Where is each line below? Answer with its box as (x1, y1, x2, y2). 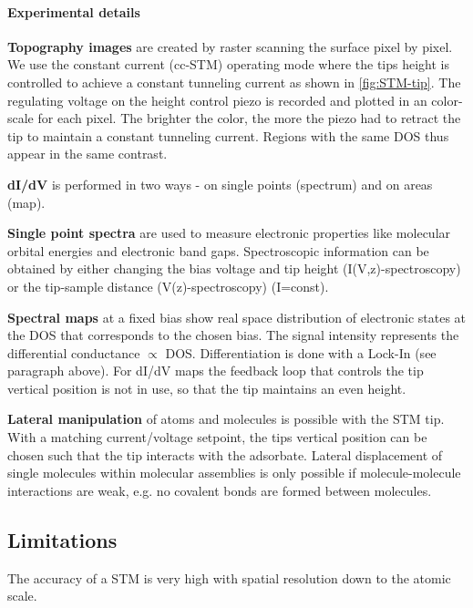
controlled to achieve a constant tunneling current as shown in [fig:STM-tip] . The (7, 72, 461, 91)
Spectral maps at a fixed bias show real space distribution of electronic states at (7, 307, 467, 326)
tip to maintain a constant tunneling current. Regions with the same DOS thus (7, 126, 449, 145)
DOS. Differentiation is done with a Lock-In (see (165, 343, 437, 362)
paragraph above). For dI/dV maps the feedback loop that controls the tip (7, 361, 424, 380)
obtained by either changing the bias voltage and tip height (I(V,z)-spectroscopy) (7, 259, 461, 278)
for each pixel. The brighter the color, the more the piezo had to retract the (37, 108, 461, 128)
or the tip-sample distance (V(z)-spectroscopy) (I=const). (7, 276, 329, 295)
